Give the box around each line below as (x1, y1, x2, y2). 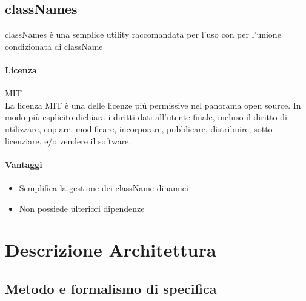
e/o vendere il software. (44, 134, 131, 147)
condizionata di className (5, 39, 103, 52)
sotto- (254, 122, 276, 135)
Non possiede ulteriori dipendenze (19, 201, 145, 214)
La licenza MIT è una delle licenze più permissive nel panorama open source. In (5, 98, 301, 111)
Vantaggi (5, 158, 42, 171)
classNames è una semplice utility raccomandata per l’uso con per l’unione (5, 28, 281, 41)
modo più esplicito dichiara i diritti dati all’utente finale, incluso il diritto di (5, 110, 287, 123)
